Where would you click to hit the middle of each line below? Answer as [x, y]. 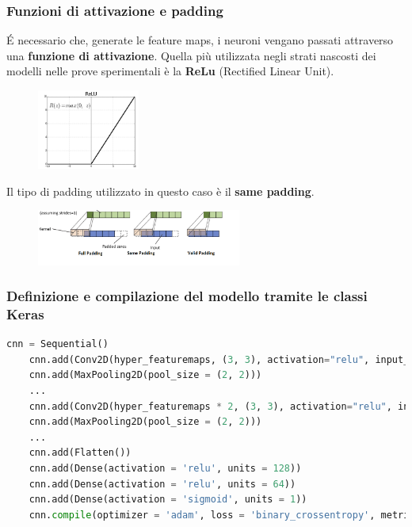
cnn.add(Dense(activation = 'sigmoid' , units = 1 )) [168, 500]
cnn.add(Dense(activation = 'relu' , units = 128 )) [165, 468]
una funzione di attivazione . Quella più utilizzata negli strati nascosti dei [191, 55]
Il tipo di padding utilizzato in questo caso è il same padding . [160, 191]
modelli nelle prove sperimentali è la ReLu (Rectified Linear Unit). [170, 71]
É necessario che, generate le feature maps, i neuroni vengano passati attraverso [200, 40]
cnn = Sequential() [57, 344]
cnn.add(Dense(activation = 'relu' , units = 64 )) [162, 484]
